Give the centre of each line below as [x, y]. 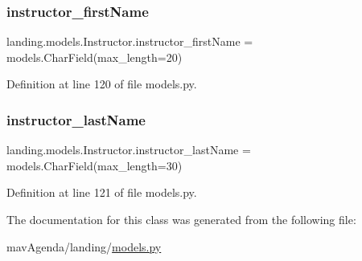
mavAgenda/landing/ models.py [84, 246]
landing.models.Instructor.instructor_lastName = [129, 150]
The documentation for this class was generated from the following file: [181, 219]
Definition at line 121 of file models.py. [102, 192]
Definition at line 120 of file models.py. [102, 84]
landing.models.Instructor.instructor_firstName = [130, 41]
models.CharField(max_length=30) [95, 165]
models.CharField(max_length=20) [95, 57]
